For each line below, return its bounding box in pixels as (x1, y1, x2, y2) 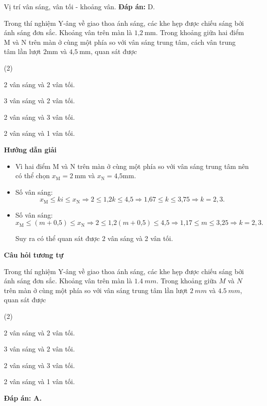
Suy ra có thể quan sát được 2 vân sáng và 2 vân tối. (15, 233, 173, 243)
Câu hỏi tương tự (4, 249, 64, 259)
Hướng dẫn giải (4, 144, 57, 154)
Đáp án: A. (4, 392, 42, 403)
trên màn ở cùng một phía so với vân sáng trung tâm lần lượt (4, 285, 188, 295)
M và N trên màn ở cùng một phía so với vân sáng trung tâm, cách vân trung (4, 37, 236, 47)
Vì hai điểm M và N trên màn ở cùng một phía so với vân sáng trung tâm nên (15, 161, 249, 171)
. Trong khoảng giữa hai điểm (156, 27, 244, 37)
